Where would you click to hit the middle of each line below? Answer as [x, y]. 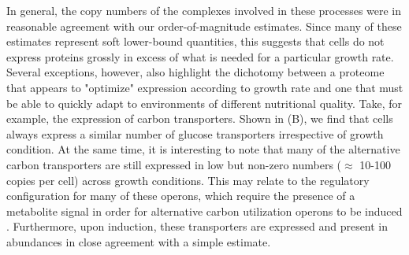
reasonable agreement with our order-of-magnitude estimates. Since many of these [204, 26]
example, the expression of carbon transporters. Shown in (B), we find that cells [200, 118]
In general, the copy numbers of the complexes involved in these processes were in [204, 10]
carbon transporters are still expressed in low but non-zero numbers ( [174, 164]
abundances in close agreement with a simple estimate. [139, 241]
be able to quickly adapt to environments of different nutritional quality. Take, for [204, 103]
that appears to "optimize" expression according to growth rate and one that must [205, 87]
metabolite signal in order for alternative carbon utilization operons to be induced [204, 211]
